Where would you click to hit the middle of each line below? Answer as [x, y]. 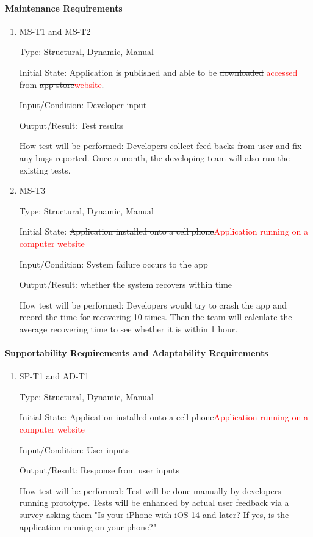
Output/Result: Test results [71, 125]
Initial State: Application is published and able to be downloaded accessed [158, 72]
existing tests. [45, 170]
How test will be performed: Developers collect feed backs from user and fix [160, 146]
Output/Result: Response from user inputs [99, 470]
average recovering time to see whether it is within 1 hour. [128, 328]
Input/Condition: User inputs [74, 449]
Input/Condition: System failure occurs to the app [113, 264]
